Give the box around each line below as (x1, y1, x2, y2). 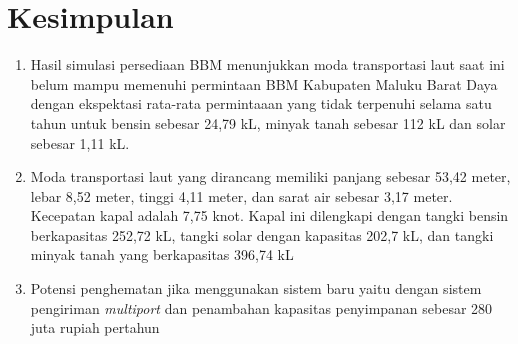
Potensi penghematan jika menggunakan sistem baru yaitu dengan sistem (30, 278, 482, 299)
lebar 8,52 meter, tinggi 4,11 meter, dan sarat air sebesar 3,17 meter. (30, 185, 453, 206)
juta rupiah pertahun (30, 317, 160, 338)
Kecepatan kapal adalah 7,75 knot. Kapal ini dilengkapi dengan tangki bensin (30, 205, 509, 226)
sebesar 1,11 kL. (30, 132, 130, 153)
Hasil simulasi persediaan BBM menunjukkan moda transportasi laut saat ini (30, 54, 505, 75)
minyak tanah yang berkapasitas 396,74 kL (30, 244, 294, 265)
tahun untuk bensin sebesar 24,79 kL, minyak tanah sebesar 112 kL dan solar (30, 112, 506, 133)
